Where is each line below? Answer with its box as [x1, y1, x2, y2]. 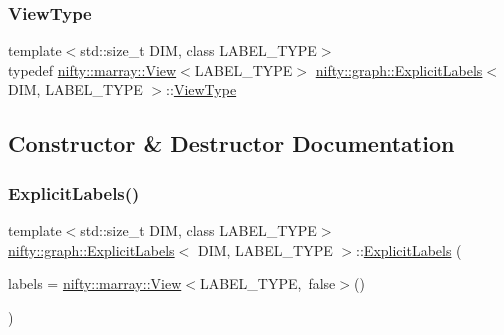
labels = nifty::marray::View [8, 273, 182, 294]
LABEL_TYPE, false [199, 273, 336, 294]
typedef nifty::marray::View [8, 59, 177, 80]
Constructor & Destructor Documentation [8, 128, 455, 159]
